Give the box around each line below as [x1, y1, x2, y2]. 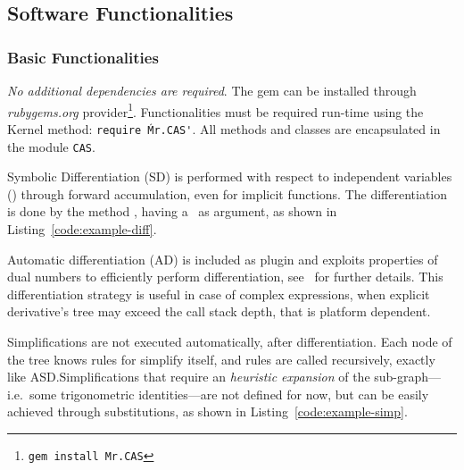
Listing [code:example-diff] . [7, 219, 157, 238]
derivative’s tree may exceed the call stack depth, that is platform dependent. [7, 302, 431, 321]
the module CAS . [7, 137, 95, 155]
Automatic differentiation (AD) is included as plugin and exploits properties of [7, 249, 438, 268]
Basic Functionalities [7, 46, 159, 68]
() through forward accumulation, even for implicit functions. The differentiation [7, 184, 448, 203]
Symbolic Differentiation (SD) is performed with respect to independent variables [7, 167, 452, 186]
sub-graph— [374, 367, 442, 386]
